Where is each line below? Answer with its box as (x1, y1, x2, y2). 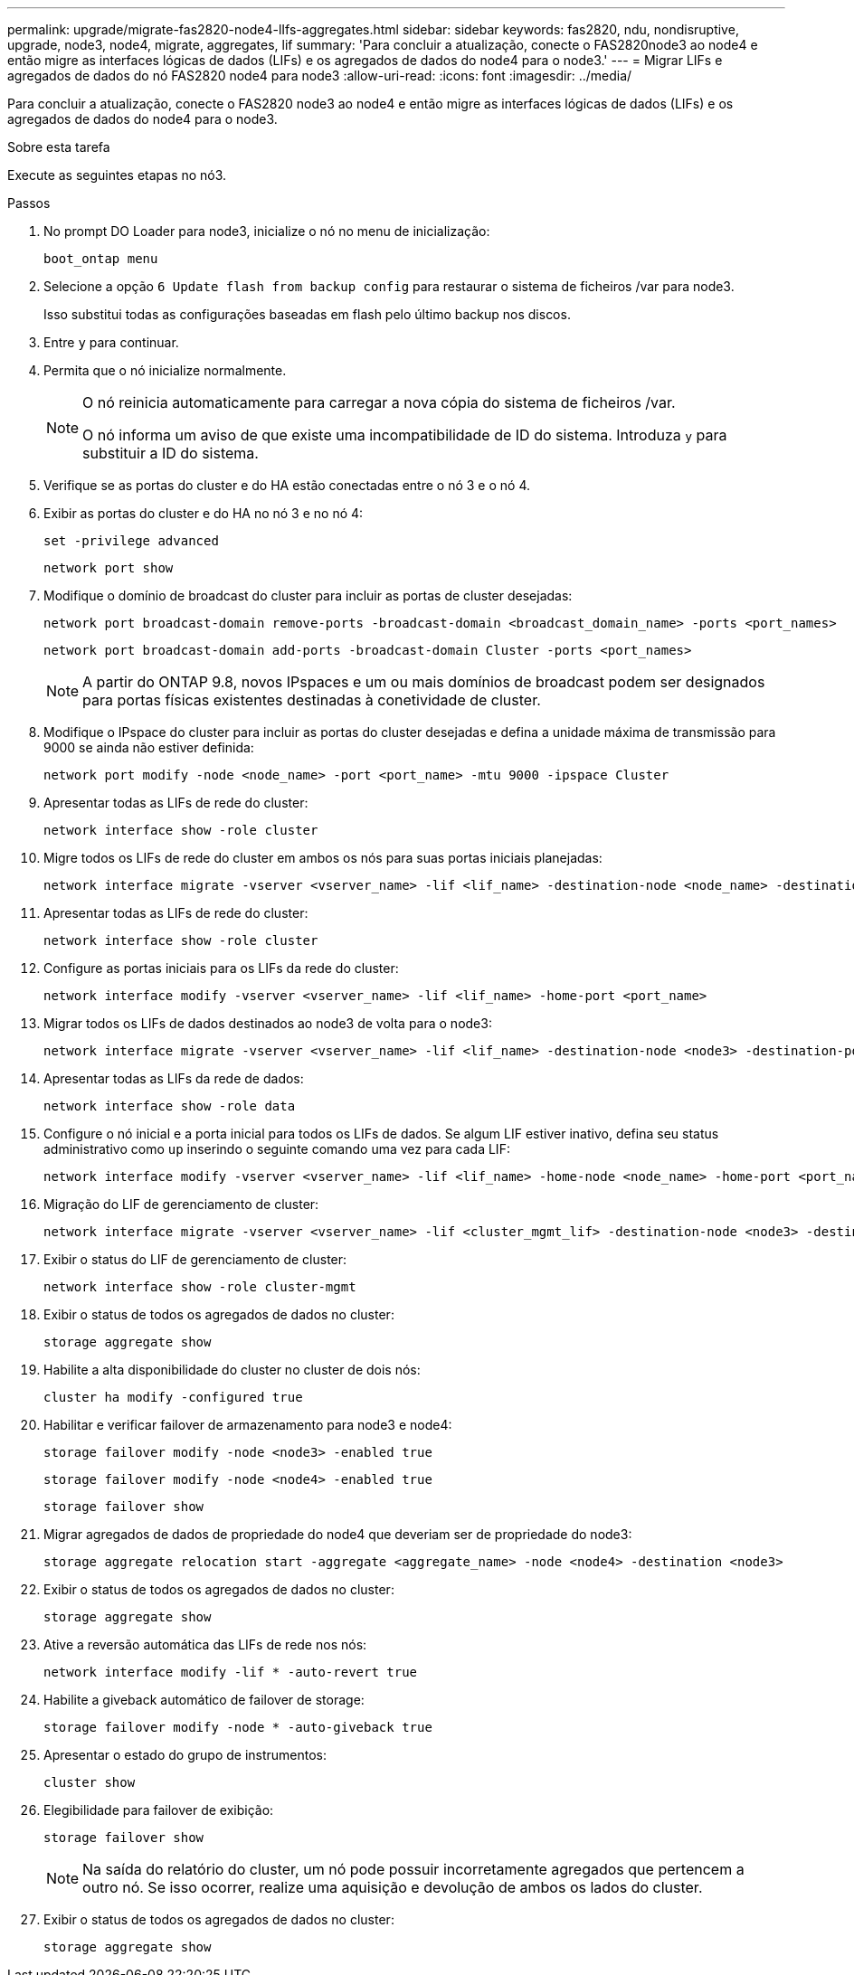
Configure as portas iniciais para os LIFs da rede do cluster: (43, 960, 399, 976)
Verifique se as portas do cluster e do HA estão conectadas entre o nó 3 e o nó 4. (43, 477, 530, 493)
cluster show (43, 1775, 136, 1790)
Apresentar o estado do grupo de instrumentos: (43, 1747, 327, 1762)
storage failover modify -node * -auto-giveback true (43, 1720, 432, 1734)
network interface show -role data (43, 1099, 296, 1113)
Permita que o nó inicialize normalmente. (43, 363, 287, 378)
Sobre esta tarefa (7, 139, 110, 155)
